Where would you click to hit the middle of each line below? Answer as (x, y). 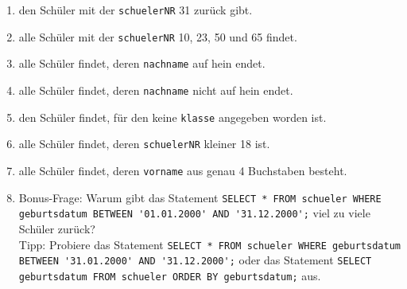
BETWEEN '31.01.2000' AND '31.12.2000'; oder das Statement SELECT (195, 260)
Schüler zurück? (57, 228)
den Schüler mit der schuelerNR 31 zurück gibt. (136, 10)
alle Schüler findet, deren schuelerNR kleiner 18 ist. (144, 144)
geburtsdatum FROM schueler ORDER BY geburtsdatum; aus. (170, 275)
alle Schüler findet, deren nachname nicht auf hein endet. (156, 90)
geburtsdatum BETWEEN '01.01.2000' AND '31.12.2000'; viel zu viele (194, 213)
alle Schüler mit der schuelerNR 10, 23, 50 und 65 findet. (158, 36)
